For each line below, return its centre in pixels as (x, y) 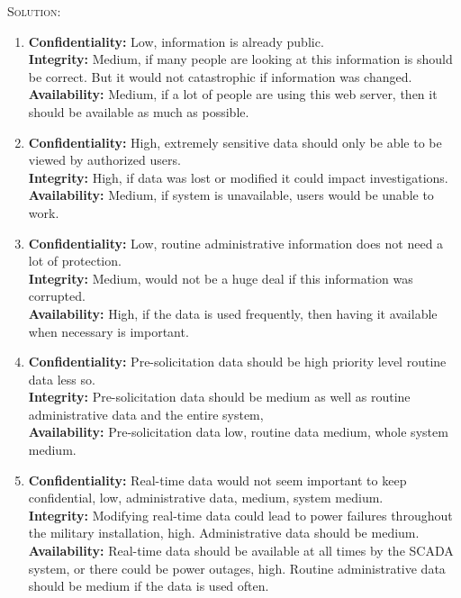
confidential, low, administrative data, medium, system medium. (206, 498)
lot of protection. (75, 261)
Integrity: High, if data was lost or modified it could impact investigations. (238, 177)
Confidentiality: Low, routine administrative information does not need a (236, 243)
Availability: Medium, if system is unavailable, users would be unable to (231, 195)
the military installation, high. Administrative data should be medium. (224, 533)
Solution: (34, 11)
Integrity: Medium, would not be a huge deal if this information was (221, 278)
